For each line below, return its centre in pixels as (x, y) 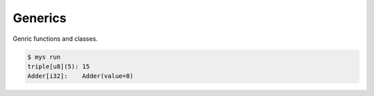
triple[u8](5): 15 (59, 66)
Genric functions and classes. (55, 39)
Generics (40, 18)
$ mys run (44, 57)
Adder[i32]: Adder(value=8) (81, 76)
